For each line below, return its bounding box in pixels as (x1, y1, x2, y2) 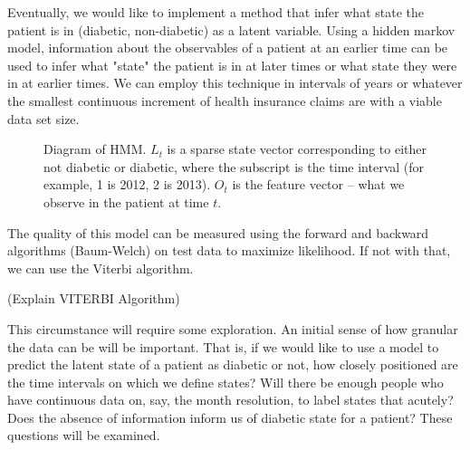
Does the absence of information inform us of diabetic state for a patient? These (7, 407, 453, 426)
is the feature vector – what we (232, 175, 405, 194)
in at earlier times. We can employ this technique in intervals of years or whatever (7, 73, 463, 92)
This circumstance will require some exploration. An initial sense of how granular (7, 319, 458, 338)
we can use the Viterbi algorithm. (7, 258, 194, 277)
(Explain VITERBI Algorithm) (7, 289, 180, 308)
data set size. (7, 109, 80, 128)
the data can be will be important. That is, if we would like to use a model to (7, 337, 439, 356)
